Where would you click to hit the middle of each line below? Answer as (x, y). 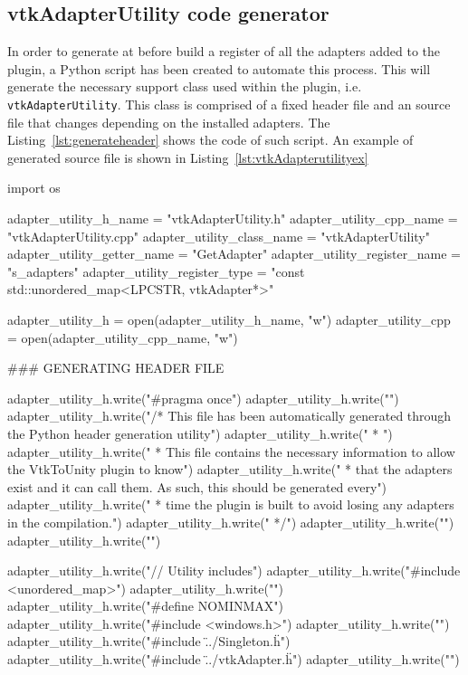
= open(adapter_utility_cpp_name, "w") (123, 337)
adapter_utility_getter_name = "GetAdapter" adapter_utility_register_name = (234, 254)
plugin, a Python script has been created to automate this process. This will (219, 68)
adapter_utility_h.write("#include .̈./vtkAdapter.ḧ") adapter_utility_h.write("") (234, 659)
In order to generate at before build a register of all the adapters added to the (224, 51)
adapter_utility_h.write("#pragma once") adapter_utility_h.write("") (203, 398)
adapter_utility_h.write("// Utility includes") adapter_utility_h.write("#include (234, 570)
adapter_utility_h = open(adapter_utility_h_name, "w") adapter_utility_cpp (229, 319)
